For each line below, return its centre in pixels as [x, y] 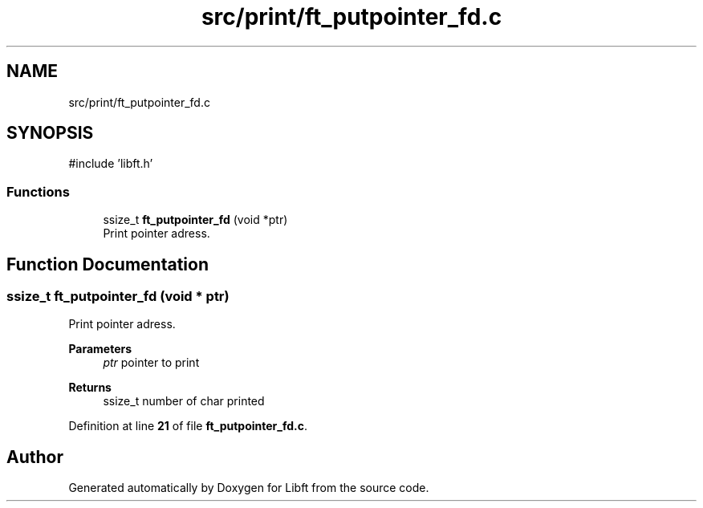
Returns [90, 388]
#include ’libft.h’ [111, 164]
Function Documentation [108, 264]
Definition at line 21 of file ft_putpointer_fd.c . [188, 426]
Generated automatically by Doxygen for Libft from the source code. [249, 488]
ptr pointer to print [151, 363]
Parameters [100, 349]
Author [35, 457]
